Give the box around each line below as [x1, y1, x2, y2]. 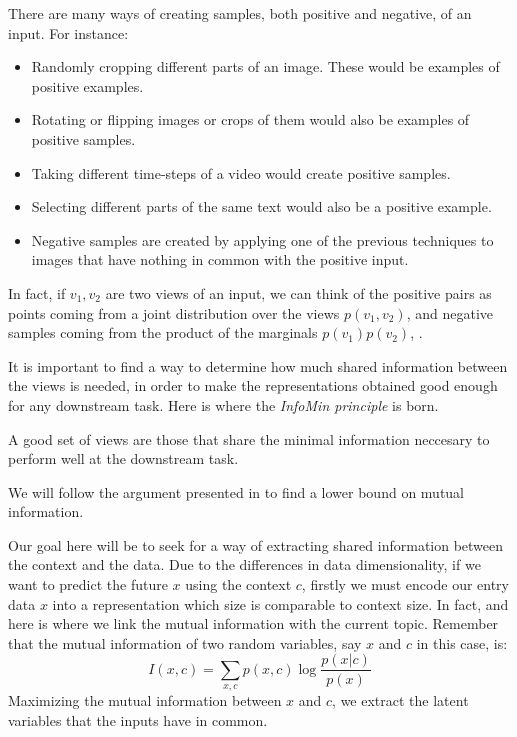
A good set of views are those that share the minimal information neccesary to [8, 428, 490, 449]
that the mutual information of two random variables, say [8, 632, 362, 653]
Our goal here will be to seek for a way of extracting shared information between [8, 534, 504, 555]
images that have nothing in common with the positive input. [31, 249, 409, 270]
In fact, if [8, 282, 66, 303]
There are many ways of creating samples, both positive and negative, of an [8, 3, 472, 23]
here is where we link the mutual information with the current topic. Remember [8, 613, 499, 634]
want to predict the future [8, 574, 168, 595]
